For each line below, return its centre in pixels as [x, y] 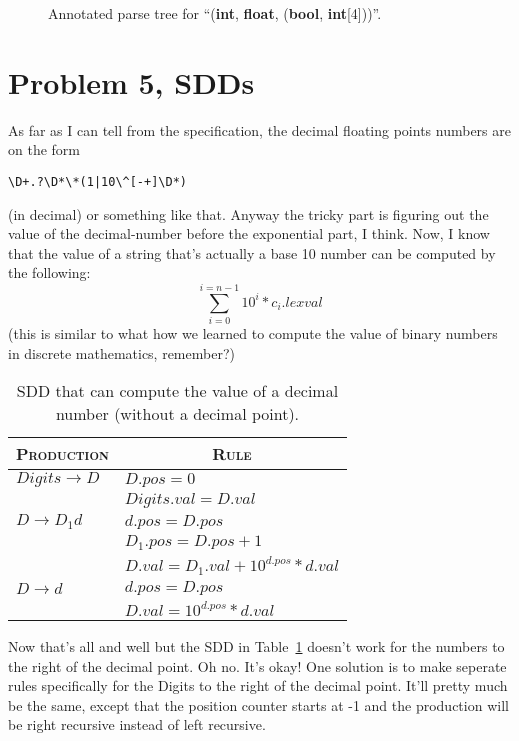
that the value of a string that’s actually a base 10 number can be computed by [252, 252]
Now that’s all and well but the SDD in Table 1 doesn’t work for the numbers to [256, 646]
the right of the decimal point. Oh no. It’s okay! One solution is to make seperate [257, 665]
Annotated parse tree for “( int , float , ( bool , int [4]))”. [215, 13]
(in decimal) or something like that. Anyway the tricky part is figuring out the [248, 213]
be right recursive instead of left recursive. [137, 724]
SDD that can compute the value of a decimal [177, 391]
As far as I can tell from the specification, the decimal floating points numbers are [259, 129]
